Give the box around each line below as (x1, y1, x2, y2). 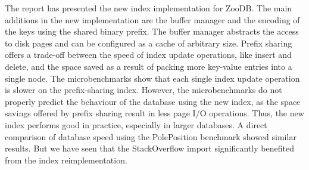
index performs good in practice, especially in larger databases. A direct (5, 118, 267, 131)
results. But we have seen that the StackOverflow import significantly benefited (5, 142, 294, 154)
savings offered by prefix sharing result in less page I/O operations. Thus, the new (5, 107, 304, 119)
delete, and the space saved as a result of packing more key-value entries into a (5, 60, 292, 72)
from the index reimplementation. (5, 153, 127, 166)
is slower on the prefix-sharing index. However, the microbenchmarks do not (5, 84, 282, 96)
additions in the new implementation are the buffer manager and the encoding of (5, 13, 300, 26)
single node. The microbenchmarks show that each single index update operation (5, 72, 300, 84)
